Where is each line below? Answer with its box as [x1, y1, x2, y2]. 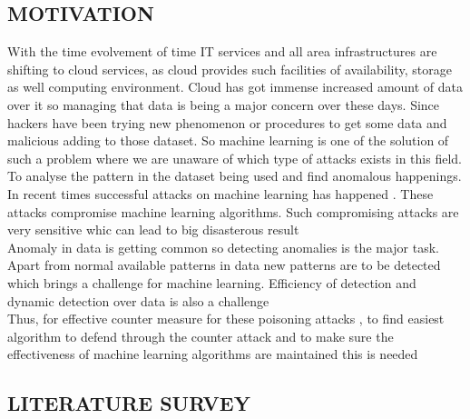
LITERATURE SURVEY [7, 389, 250, 417]
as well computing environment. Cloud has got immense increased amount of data [7, 77, 464, 96]
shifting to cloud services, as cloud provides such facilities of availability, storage [7, 59, 452, 78]
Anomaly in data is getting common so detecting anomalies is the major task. [7, 237, 439, 256]
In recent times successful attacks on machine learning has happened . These [7, 184, 434, 203]
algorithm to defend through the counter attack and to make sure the [7, 326, 394, 345]
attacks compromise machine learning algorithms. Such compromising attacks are [7, 202, 459, 221]
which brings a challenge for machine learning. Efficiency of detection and [7, 273, 416, 292]
